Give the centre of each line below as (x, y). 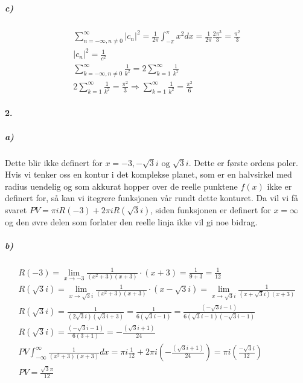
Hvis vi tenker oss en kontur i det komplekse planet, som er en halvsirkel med (148, 174)
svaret (16, 210)
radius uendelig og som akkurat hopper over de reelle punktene (121, 186)
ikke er (279, 186)
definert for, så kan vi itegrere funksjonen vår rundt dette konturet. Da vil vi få (152, 198)
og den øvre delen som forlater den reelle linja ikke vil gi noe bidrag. (131, 222)
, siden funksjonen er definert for (211, 210)
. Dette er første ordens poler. (243, 162)
